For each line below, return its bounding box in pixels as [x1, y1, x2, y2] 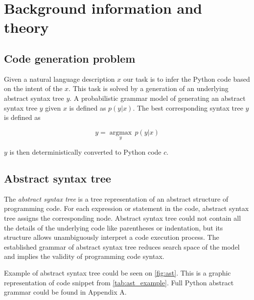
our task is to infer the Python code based [123, 73, 250, 84]
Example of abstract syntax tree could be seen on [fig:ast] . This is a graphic [4, 267, 231, 277]
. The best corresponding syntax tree [133, 102, 243, 113]
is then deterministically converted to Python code [9, 146, 162, 157]
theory [4, 17, 49, 37]
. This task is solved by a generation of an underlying [69, 83, 229, 93]
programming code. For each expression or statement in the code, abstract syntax [4, 203, 249, 213]
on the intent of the [4, 83, 63, 93]
